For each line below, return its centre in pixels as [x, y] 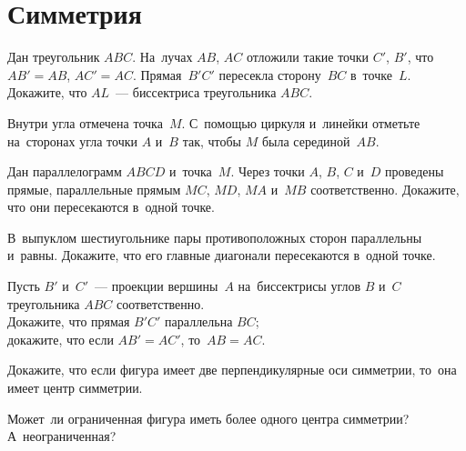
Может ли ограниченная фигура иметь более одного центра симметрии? [208, 418]
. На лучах [162, 57]
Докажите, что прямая [69, 321]
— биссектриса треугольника [196, 92]
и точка [190, 171]
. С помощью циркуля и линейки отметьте [301, 122]
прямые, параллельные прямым [94, 189]
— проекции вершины [157, 286]
